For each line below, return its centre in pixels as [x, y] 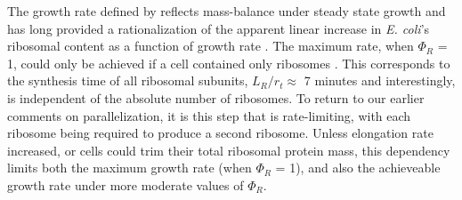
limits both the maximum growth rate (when [130, 168]
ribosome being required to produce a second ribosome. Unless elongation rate [220, 133]
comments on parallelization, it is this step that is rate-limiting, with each [209, 115]
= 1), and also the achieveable [358, 168]
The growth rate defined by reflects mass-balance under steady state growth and [227, 11]
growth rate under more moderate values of [126, 184]
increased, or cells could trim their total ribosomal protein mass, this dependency [229, 150]
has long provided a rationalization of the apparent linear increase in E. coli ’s [219, 28]
